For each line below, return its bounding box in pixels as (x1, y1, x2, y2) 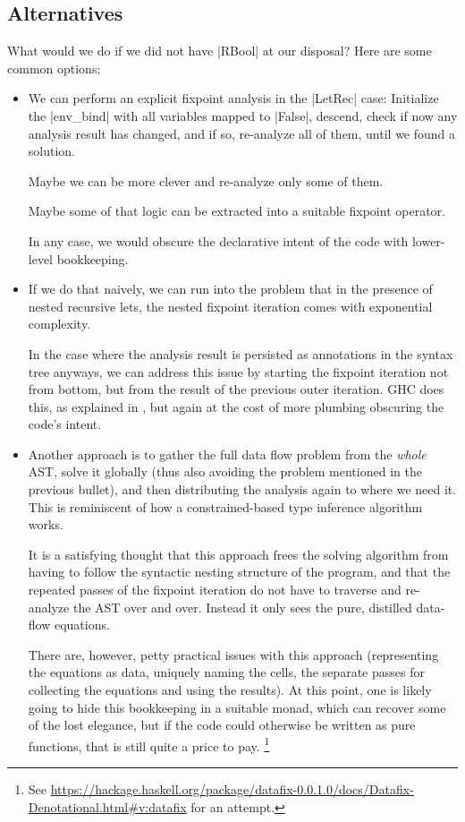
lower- (411, 231, 445, 250)
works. (28, 515, 63, 534)
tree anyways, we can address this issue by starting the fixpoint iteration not (28, 362, 449, 381)
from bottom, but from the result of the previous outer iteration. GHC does (28, 380, 444, 398)
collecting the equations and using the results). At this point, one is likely (28, 681, 432, 699)
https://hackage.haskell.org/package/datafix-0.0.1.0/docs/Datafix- (50, 780, 414, 799)
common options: (7, 58, 101, 77)
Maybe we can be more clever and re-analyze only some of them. (28, 171, 384, 190)
